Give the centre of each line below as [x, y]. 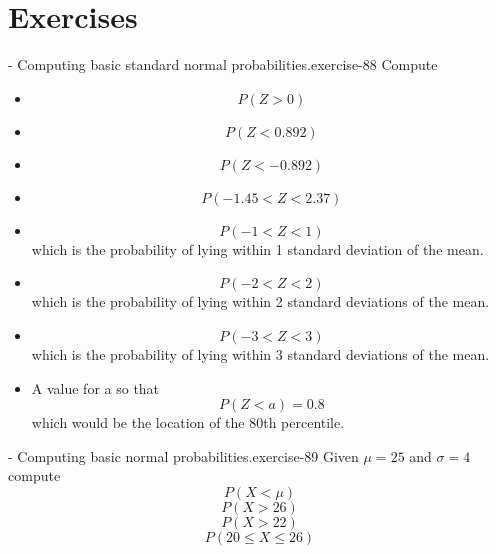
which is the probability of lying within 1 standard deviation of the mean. [257, 248]
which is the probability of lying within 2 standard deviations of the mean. [260, 301]
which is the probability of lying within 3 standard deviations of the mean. [260, 353]
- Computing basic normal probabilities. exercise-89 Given [183, 455]
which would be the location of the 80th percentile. [188, 422]
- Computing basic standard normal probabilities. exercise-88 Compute [223, 64]
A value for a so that [95, 387]
